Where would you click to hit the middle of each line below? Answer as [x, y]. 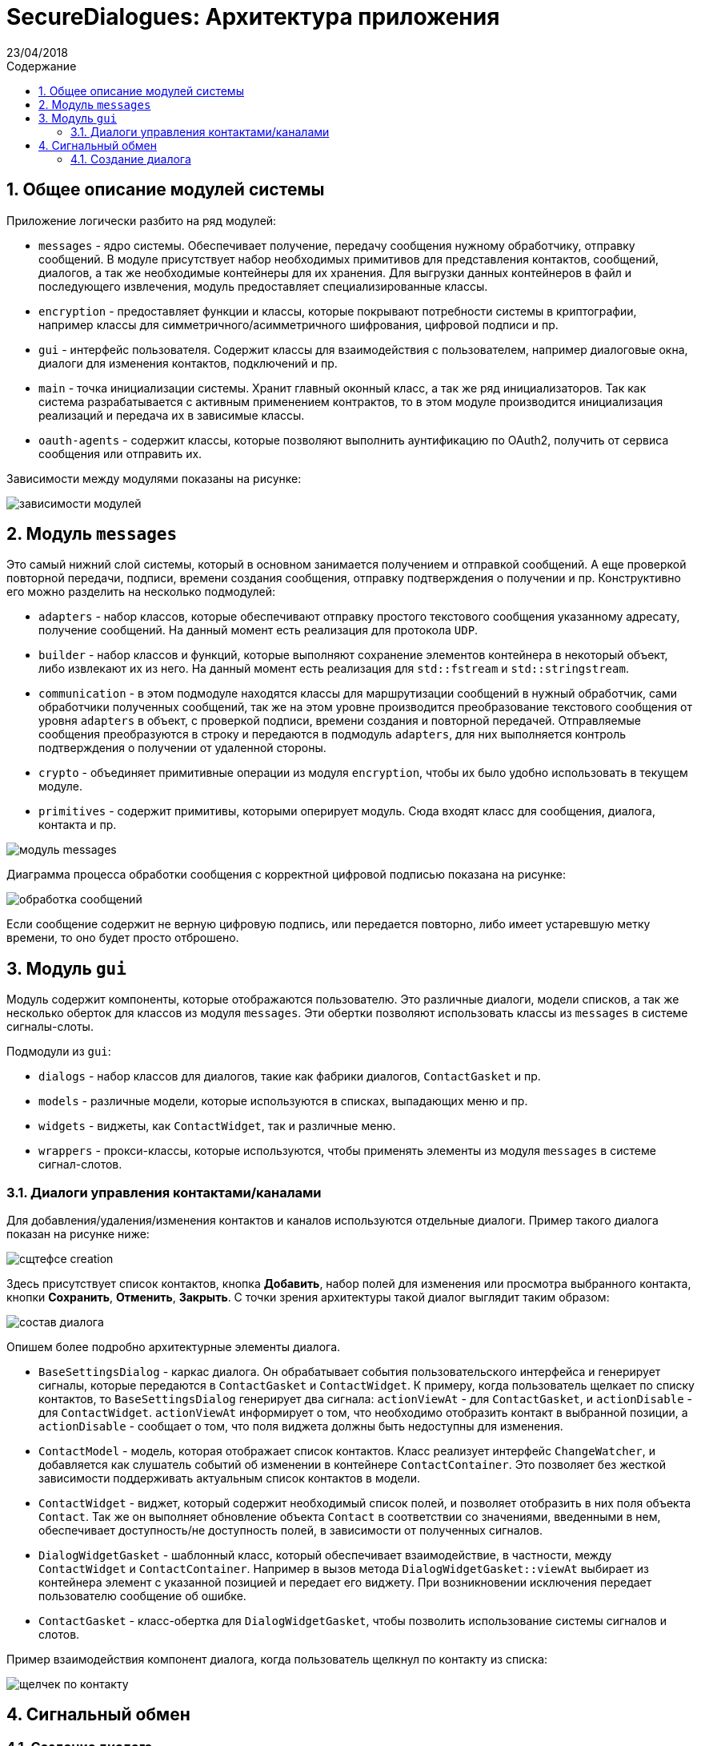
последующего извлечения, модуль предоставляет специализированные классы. [263, 286]
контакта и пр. [78, 825]
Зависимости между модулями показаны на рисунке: [154, 478]
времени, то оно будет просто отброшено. [123, 938]
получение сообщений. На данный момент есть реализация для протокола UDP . [258, 630]
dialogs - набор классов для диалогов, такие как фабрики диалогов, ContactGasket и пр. [290, 1076]
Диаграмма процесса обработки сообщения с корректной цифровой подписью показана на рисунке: [286, 875]
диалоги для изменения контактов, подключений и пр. [188, 363]
